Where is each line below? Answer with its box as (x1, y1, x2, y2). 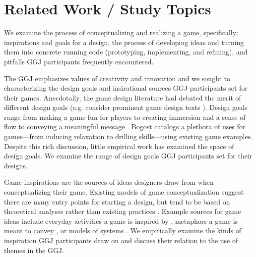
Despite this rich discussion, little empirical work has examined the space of (4, 141, 234, 151)
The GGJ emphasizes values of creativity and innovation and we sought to (4, 73, 231, 83)
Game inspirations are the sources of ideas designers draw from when (4, 177, 214, 187)
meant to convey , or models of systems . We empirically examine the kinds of (4, 225, 241, 236)
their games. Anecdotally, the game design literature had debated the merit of (4, 92, 241, 103)
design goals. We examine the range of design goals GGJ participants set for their (4, 151, 253, 161)
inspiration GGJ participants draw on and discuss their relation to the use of (4, 235, 238, 245)
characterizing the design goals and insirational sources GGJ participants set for (4, 83, 248, 93)
